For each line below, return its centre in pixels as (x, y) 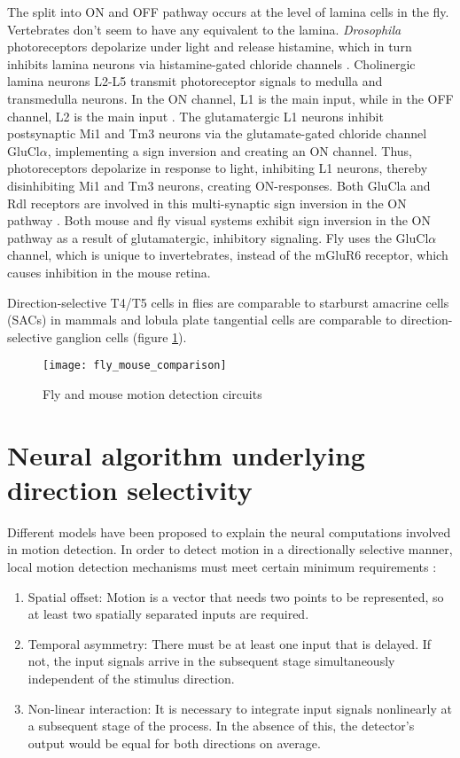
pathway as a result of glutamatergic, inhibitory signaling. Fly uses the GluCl (218, 237)
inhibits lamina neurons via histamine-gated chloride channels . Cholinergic (211, 63)
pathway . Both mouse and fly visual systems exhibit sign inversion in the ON (219, 220)
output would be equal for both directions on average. (174, 742)
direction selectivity (130, 489)
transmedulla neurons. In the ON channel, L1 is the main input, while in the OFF (230, 98)
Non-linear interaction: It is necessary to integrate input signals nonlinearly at (240, 708)
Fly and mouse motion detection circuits (152, 393)
